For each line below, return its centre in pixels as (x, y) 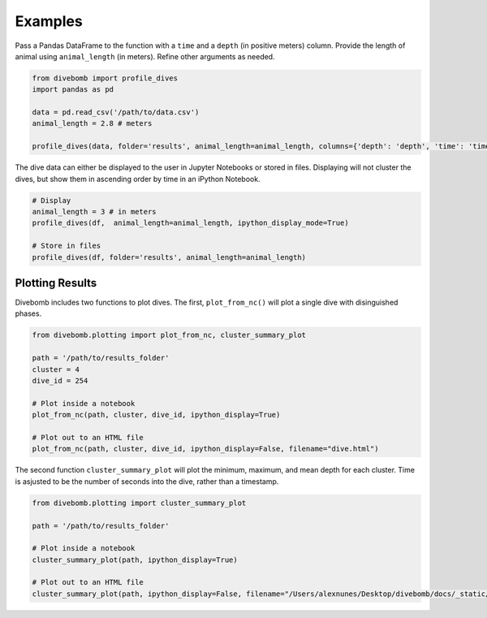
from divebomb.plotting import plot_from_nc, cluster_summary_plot (169, 335)
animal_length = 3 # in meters (95, 212)
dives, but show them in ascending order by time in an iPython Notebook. (138, 179)
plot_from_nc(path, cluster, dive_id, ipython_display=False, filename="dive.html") (205, 449)
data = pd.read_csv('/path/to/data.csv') (116, 112)
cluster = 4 (56, 369)
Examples (49, 21)
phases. (28, 313)
